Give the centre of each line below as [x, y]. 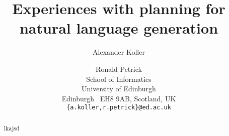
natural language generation [119, 28]
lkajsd [12, 128]
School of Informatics [119, 79]
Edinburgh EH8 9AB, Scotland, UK [119, 98]
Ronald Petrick [119, 69]
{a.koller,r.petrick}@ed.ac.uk [119, 108]
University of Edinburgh [119, 89]
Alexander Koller [119, 52]
